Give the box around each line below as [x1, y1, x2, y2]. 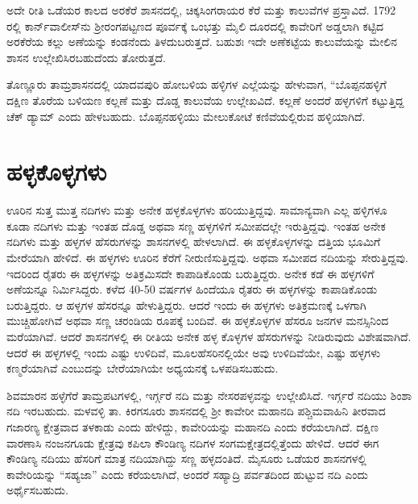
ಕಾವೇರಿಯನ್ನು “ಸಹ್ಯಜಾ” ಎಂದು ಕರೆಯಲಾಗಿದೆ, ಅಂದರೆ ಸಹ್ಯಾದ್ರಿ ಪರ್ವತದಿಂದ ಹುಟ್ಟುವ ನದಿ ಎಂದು [6, 465, 368, 482]
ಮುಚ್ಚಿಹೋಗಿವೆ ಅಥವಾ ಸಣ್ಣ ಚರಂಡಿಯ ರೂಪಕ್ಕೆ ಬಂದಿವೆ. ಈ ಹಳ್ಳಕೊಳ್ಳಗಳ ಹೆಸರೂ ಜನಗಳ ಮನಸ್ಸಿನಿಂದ [6, 312, 389, 329]
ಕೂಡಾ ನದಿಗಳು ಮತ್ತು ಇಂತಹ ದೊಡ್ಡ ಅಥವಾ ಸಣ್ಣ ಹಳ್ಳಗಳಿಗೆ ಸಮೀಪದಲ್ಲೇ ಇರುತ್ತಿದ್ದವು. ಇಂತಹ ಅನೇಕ [6, 217, 386, 234]
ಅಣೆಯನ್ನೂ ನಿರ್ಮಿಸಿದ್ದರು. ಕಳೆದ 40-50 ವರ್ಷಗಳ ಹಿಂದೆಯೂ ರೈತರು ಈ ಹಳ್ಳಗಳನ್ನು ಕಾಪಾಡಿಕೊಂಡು [6, 281, 378, 298]
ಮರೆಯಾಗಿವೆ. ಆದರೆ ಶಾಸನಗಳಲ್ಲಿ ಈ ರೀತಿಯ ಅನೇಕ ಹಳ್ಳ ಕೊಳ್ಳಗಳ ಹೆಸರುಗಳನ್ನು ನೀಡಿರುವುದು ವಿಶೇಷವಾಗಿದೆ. [6, 328, 412, 345]
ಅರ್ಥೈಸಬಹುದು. [6, 481, 68, 498]
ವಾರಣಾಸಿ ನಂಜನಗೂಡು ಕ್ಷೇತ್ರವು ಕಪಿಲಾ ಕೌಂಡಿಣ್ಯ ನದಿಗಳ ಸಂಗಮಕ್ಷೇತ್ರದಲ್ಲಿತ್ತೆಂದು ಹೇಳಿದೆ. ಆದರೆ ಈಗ [6, 434, 379, 451]
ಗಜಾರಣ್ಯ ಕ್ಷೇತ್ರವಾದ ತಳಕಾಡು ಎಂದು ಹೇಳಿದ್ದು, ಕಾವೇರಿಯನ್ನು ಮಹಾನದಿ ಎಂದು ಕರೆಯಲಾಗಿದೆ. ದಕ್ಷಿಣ [6, 419, 379, 435]
